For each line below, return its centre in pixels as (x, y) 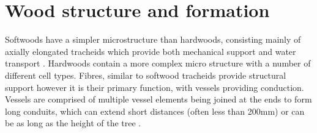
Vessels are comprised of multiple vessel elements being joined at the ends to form (158, 99)
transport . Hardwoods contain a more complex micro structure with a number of (158, 63)
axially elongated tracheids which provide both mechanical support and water (151, 51)
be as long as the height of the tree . (73, 123)
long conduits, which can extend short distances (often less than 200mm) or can (155, 111)
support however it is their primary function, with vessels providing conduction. (155, 87)
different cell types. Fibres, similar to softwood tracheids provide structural (146, 75)
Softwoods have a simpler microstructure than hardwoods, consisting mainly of (153, 39)
